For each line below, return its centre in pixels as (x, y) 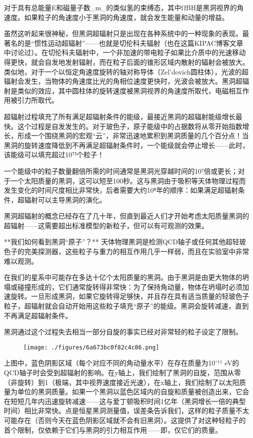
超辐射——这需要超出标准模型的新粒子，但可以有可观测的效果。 (106, 225)
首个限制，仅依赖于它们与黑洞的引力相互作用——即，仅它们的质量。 (113, 429)
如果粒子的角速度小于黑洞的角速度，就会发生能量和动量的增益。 (126, 17)
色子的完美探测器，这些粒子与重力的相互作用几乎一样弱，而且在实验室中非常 (126, 251)
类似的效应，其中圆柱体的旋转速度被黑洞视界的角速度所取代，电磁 (123, 90)
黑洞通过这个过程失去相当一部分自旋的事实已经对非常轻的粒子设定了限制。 (123, 332)
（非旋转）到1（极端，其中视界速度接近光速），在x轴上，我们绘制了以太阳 (122, 382)
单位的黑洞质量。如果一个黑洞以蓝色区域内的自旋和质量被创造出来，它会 (133, 392)
